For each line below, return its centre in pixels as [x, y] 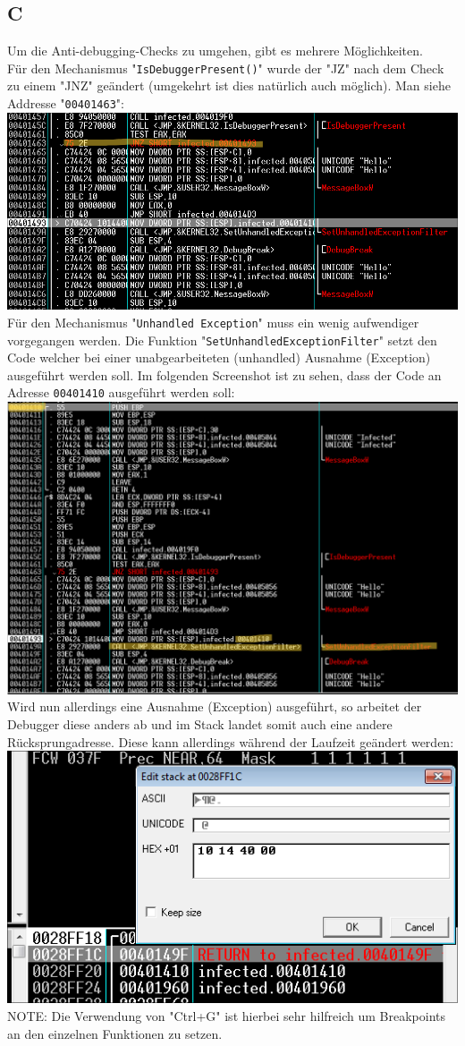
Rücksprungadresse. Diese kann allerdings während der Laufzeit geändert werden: [231, 741]
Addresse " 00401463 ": [66, 103]
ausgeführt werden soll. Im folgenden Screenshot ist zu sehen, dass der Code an [224, 374]
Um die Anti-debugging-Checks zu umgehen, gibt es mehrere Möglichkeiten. [215, 51]
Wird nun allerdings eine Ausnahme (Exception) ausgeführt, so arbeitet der [215, 706]
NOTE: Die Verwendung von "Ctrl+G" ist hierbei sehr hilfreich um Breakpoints [226, 1016]
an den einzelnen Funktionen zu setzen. [115, 1033]
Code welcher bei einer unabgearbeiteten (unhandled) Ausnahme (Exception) [219, 357]
